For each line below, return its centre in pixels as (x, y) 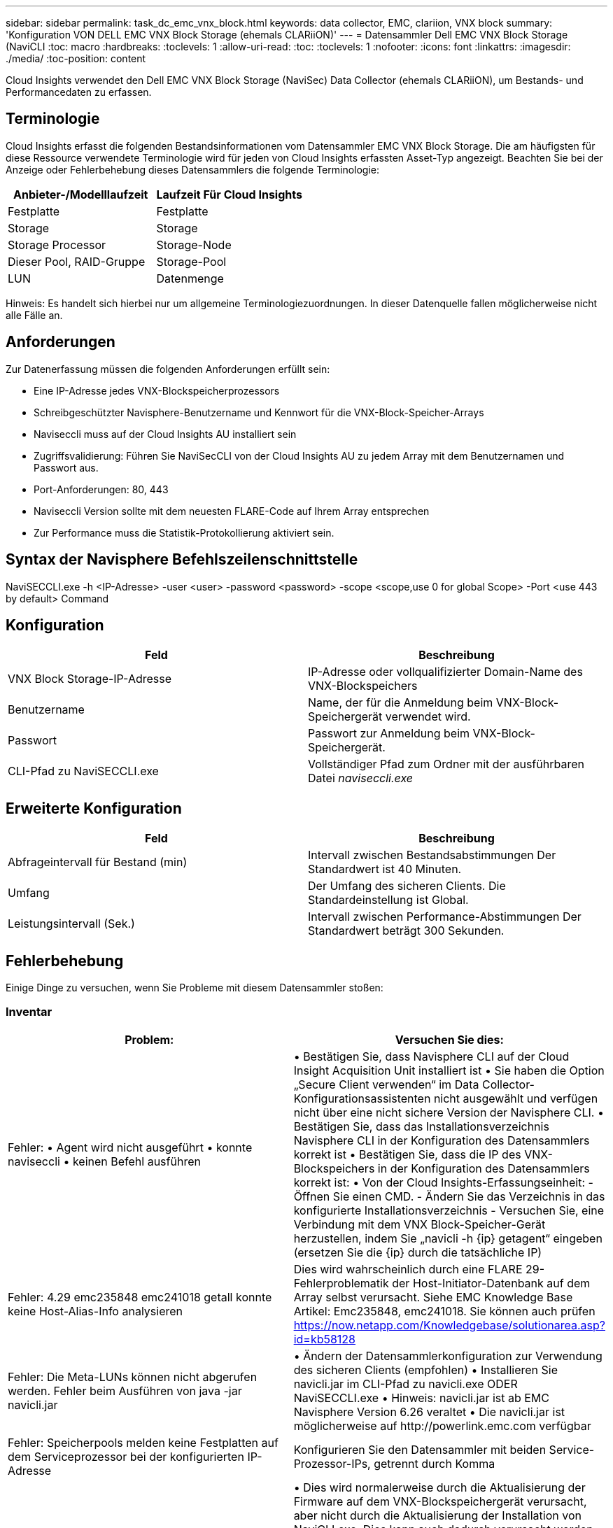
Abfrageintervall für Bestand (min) (98, 862)
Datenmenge (190, 278)
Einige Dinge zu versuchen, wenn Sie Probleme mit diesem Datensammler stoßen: (195, 988)
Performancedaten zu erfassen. (79, 92)
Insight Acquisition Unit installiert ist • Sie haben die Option (449, 1070)
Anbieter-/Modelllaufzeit (81, 194)
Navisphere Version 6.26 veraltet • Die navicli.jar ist (429, 1412)
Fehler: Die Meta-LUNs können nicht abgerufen (133, 1377)
